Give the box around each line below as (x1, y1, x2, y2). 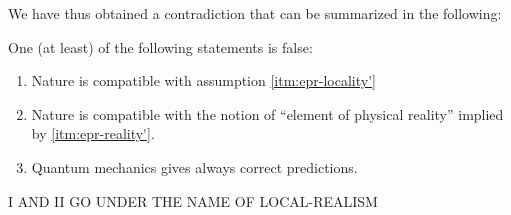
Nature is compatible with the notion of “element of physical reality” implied (31, 103, 504, 124)
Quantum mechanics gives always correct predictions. (31, 156, 358, 177)
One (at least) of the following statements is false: (8, 36, 313, 57)
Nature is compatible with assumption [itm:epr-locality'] (31, 70, 376, 91)
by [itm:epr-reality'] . (31, 123, 155, 144)
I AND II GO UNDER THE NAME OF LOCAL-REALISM (8, 190, 378, 211)
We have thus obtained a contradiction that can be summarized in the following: (8, 3, 502, 23)
